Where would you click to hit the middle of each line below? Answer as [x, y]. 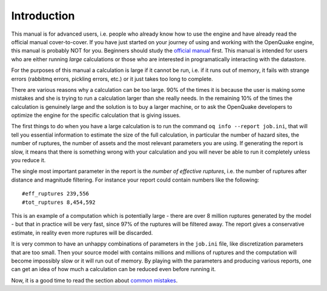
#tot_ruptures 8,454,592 [59, 202]
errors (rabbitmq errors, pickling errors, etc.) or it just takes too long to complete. [112, 79]
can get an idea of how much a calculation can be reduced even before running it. [114, 269]
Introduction [43, 16]
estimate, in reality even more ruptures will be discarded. [82, 232]
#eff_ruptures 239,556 [56, 194]
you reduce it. [28, 160]
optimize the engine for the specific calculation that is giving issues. [96, 116]
